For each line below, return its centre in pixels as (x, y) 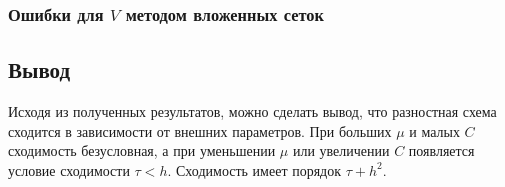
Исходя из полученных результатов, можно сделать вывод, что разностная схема (252, 111)
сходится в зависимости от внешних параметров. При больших (200, 130)
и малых (434, 130)
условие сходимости (69, 169)
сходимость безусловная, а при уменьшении (142, 150)
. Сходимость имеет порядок (254, 169)
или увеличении (341, 150)
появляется (441, 150)
